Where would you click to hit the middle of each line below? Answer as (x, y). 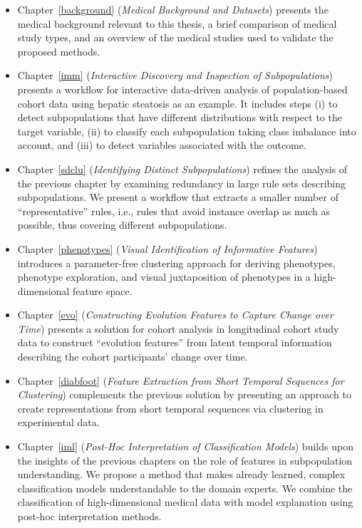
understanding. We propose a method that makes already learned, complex (181, 474)
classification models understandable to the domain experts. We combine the (185, 488)
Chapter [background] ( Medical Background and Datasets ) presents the (173, 9)
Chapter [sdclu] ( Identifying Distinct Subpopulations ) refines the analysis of (182, 169)
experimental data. (58, 422)
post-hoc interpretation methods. (89, 516)
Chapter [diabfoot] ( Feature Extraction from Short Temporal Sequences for (181, 380)
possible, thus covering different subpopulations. (122, 225)
